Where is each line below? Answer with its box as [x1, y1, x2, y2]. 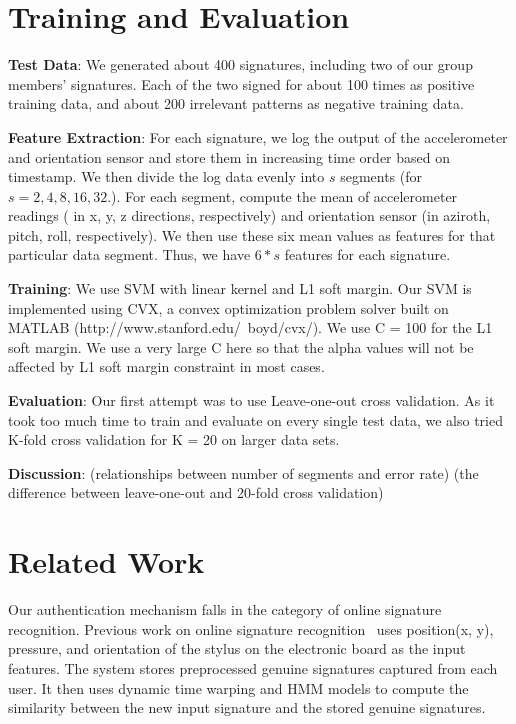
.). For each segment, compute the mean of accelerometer [107, 185, 458, 206]
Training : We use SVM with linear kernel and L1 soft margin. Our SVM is [8, 278, 472, 299]
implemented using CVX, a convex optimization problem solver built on [8, 297, 449, 318]
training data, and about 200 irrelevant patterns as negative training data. [8, 93, 464, 114]
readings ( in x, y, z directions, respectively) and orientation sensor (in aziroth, [8, 205, 491, 226]
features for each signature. [284, 244, 451, 265]
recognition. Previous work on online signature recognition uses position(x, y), [8, 618, 494, 639]
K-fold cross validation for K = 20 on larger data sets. [8, 429, 340, 450]
